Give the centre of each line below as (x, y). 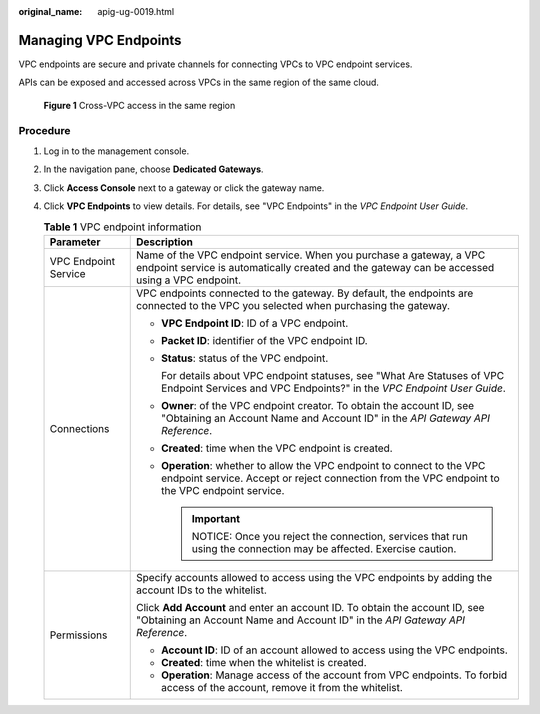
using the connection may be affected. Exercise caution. (324, 548)
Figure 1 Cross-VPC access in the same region (139, 105)
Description (165, 242)
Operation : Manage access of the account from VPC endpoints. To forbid (334, 675)
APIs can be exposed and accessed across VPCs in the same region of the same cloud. (199, 82)
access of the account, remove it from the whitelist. (282, 687)
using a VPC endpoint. (189, 280)
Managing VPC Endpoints (100, 40)
